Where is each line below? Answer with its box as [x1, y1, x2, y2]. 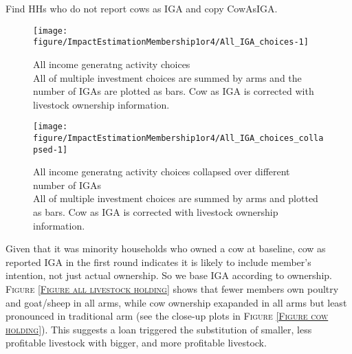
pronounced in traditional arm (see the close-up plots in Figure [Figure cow [5, 309, 329, 323]
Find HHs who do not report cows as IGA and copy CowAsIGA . [5, 1, 278, 15]
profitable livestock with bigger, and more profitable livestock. [5, 335, 267, 350]
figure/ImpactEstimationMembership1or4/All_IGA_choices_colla [33, 133, 324, 143]
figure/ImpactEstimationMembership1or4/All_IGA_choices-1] [33, 37, 309, 47]
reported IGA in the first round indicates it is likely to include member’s [5, 254, 311, 269]
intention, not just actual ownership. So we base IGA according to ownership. [5, 268, 332, 283]
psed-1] [33, 144, 68, 155]
